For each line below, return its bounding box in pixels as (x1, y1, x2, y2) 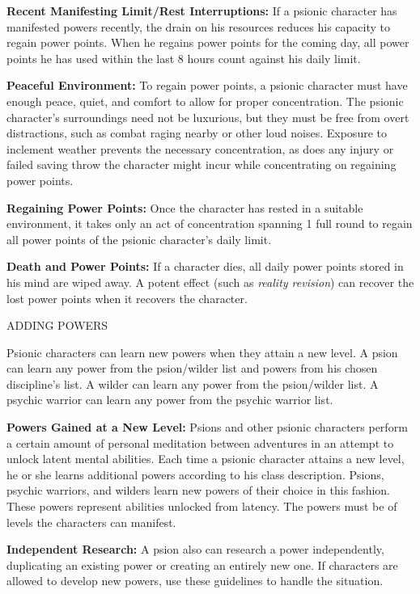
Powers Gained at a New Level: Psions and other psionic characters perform (6, 419, 408, 436)
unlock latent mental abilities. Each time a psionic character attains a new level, (6, 450, 405, 467)
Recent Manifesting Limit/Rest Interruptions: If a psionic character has (6, 2, 397, 19)
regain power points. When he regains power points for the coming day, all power (6, 34, 409, 51)
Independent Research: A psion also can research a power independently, (6, 541, 384, 558)
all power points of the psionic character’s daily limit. (6, 230, 272, 247)
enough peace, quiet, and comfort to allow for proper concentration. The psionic (6, 92, 404, 109)
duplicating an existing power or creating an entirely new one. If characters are (6, 556, 398, 573)
